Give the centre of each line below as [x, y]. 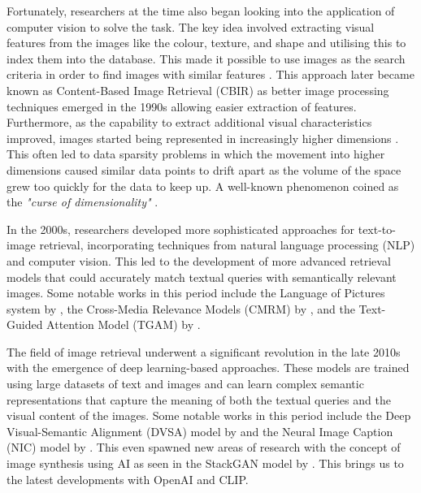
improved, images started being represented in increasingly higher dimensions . [203, 138]
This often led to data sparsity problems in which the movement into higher [196, 154]
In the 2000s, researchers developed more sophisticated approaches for [181, 229]
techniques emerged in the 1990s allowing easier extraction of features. [182, 106]
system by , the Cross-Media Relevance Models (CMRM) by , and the [181, 308]
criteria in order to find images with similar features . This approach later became [210, 74]
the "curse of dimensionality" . [82, 202]
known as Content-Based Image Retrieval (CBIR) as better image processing [198, 90]
